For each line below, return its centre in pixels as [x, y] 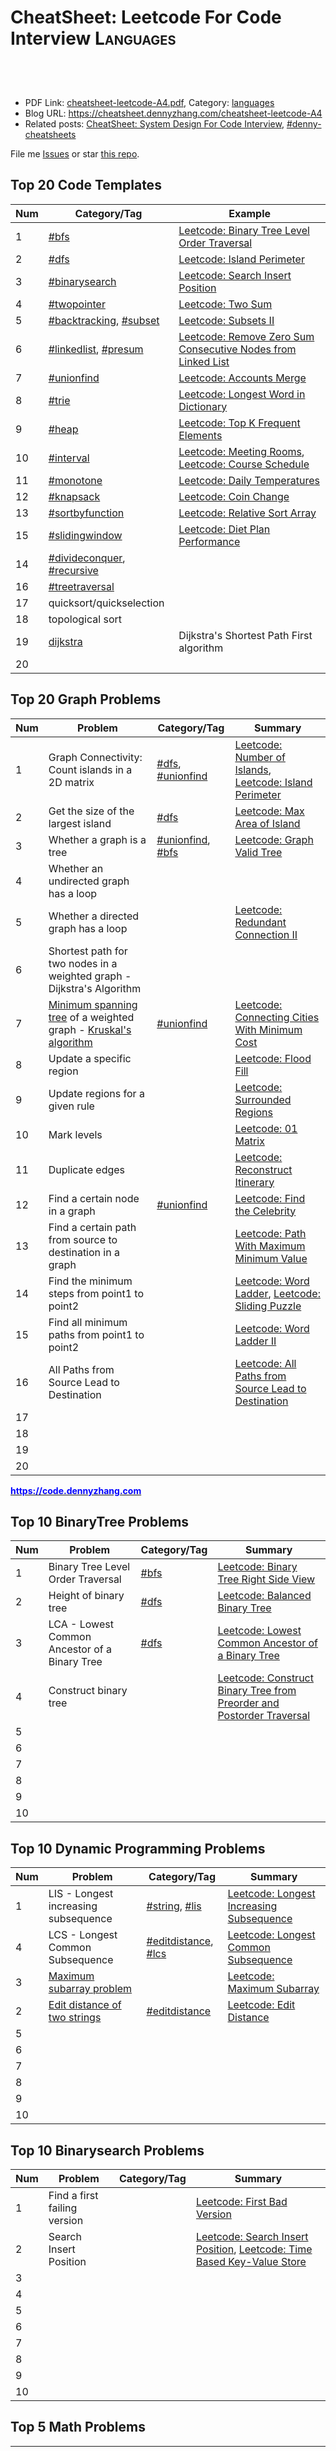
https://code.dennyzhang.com [76, 1490]
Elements [200, 435]
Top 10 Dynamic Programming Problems [138, 1848]
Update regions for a [96, 1093]
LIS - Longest [81, 1894]
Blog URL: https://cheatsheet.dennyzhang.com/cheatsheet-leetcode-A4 [173, 113]
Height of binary [86, 1596]
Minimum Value [271, 1258]
